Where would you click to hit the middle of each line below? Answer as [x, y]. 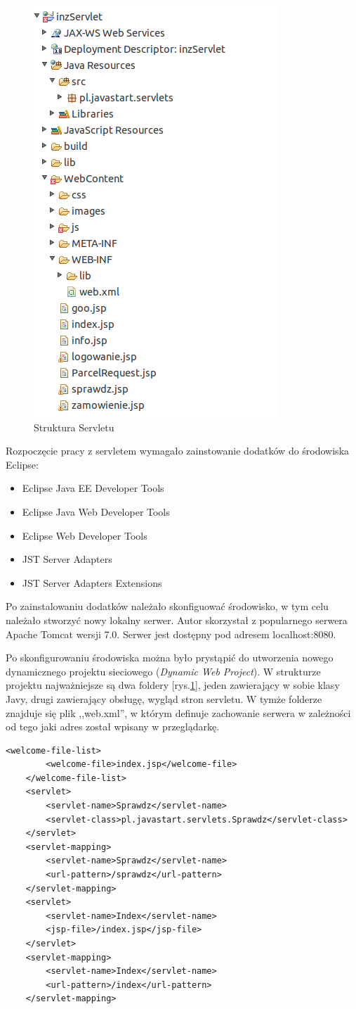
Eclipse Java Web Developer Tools [96, 511]
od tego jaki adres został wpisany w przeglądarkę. [113, 726]
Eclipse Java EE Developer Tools [93, 488]
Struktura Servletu [74, 427]
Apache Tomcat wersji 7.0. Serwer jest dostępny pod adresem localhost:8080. [171, 634]
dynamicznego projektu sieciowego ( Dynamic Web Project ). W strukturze [163, 671]
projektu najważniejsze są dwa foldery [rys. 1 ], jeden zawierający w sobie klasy [173, 685]
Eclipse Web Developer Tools [85, 535]
